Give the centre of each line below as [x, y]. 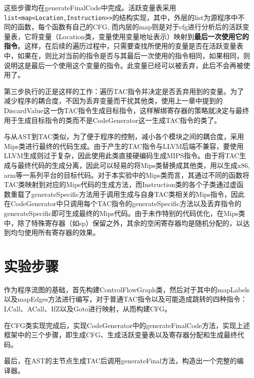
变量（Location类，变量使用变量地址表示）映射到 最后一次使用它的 [143, 36]
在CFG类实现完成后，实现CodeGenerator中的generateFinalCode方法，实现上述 [127, 325]
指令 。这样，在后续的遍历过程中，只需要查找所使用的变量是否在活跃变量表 [124, 46]
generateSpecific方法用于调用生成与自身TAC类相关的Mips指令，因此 [138, 194]
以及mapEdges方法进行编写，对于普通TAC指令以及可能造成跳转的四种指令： [126, 299]
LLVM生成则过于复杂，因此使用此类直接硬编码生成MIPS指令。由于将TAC [122, 155]
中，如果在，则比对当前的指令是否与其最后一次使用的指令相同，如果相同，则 [127, 56]
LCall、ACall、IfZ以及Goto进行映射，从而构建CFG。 [88, 309]
